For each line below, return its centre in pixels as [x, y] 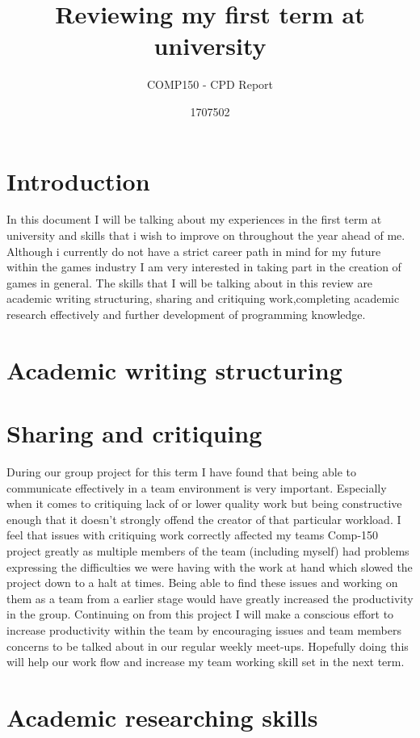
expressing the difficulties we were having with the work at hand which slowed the [210, 566]
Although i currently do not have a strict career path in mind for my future [194, 251]
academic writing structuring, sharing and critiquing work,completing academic [203, 298]
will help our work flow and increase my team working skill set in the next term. [206, 662]
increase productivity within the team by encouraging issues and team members [204, 630]
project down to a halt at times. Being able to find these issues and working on [202, 583]
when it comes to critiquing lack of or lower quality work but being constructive [204, 503]
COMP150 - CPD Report [210, 84]
